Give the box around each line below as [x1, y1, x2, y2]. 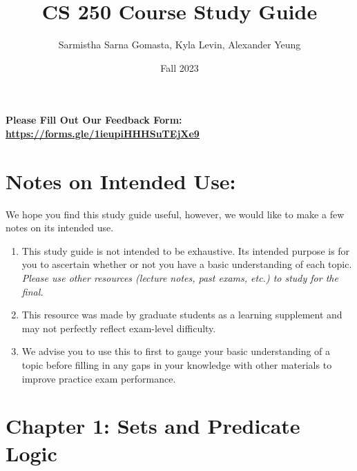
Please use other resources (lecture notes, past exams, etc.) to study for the [21, 271, 338, 285]
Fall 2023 [160, 60, 199, 75]
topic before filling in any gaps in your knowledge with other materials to [21, 357, 332, 372]
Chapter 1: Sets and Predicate [6, 412, 300, 440]
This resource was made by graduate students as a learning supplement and [21, 307, 342, 322]
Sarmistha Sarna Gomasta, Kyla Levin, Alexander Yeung [58, 37, 301, 52]
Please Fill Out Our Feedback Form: [6, 113, 182, 127]
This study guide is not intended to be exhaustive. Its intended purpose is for [21, 243, 350, 258]
